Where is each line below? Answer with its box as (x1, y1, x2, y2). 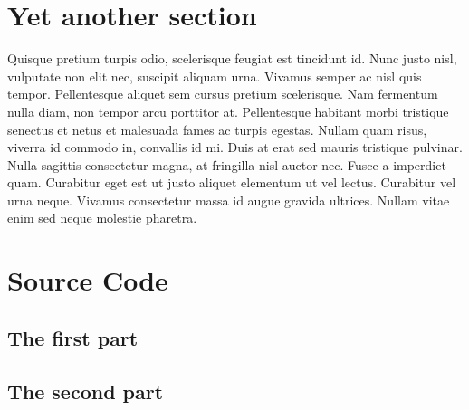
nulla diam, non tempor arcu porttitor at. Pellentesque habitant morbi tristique (7, 101, 449, 120)
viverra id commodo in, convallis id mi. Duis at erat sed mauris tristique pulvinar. (7, 138, 463, 157)
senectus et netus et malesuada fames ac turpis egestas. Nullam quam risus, (7, 119, 427, 138)
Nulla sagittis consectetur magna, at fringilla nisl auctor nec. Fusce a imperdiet (7, 155, 446, 174)
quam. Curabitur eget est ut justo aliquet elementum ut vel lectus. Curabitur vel (7, 173, 456, 192)
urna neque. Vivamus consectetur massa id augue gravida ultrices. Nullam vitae (7, 190, 450, 209)
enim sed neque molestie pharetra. (7, 208, 197, 227)
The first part (7, 323, 139, 351)
